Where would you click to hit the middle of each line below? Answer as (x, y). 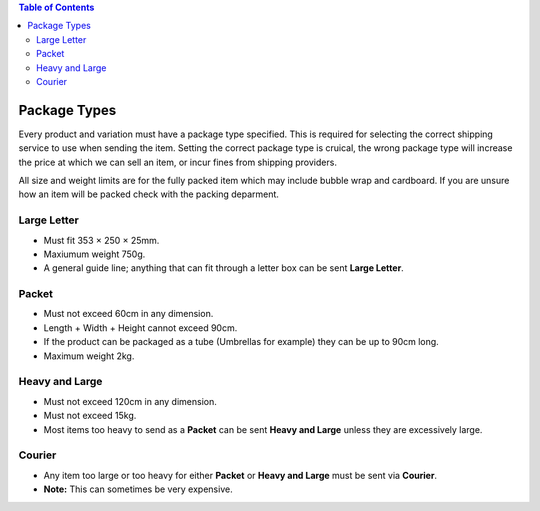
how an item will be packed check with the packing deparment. (149, 194)
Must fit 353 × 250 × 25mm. (101, 240)
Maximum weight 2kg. (89, 356)
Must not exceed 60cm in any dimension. (128, 314)
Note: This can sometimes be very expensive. (138, 489)
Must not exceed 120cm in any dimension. (130, 401)
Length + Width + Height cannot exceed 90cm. (140, 327)
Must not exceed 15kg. (90, 416)
